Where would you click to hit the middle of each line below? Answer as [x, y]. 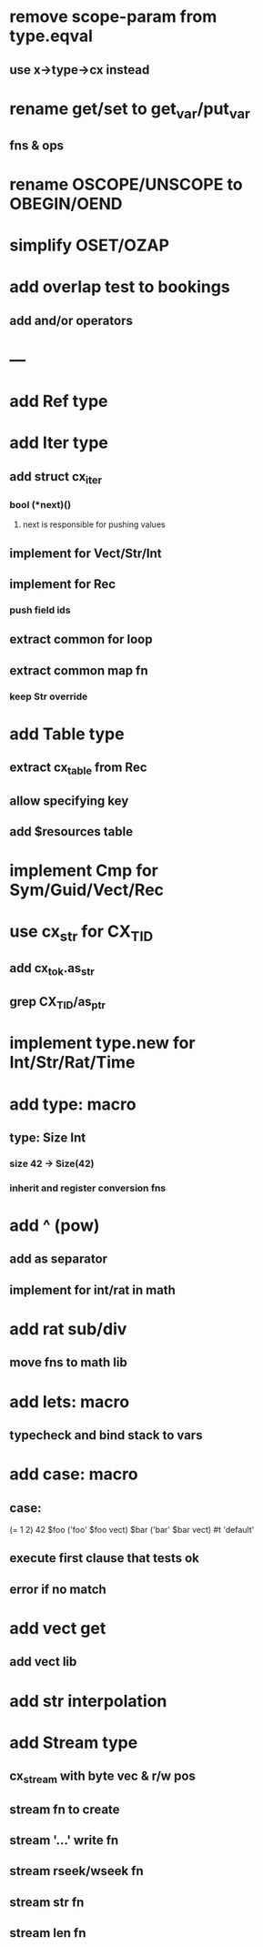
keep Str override [49, 696]
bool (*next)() [40, 504]
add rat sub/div [68, 1328]
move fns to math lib [68, 1363]
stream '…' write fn [64, 1841]
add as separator [58, 1259]
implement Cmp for [84, 871]
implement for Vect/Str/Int [86, 553]
